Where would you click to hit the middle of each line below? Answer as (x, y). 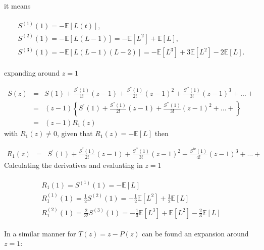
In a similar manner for (40, 233)
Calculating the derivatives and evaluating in (73, 165)
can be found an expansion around (195, 233)
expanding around (32, 73)
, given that (75, 133)
